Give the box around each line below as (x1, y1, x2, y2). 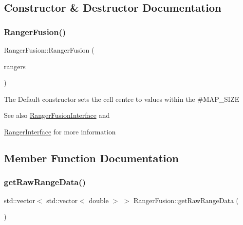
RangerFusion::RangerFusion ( (4, 45, 94, 55)
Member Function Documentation (4, 150, 179, 165)
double (89, 195, 109, 205)
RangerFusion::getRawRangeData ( (133, 195, 239, 205)
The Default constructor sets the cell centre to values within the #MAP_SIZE (4, 94, 240, 104)
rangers (4, 61, 26, 71)
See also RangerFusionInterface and (4, 110, 110, 120)
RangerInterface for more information (4, 126, 116, 136)
